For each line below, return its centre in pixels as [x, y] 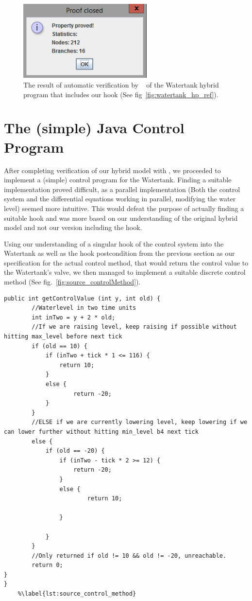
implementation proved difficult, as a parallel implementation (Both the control [122, 189]
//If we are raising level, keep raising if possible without [134, 327]
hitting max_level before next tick [63, 337]
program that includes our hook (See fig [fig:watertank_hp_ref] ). [121, 94]
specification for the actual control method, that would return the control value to [126, 262]
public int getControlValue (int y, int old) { [82, 298]
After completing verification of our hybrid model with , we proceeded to [112, 170]
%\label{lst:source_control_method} [77, 594]
